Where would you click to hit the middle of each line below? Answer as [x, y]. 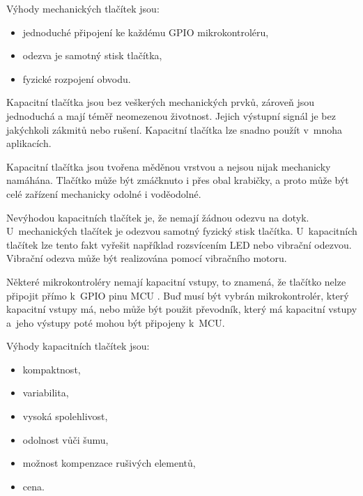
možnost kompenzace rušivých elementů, [109, 463]
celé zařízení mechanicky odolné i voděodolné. [104, 193]
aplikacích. [29, 143]
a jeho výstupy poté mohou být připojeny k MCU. [116, 322]
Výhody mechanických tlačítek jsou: [83, 8]
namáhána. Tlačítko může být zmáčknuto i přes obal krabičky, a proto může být [178, 180]
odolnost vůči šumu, [65, 439]
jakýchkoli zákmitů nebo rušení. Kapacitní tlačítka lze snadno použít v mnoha [175, 129]
